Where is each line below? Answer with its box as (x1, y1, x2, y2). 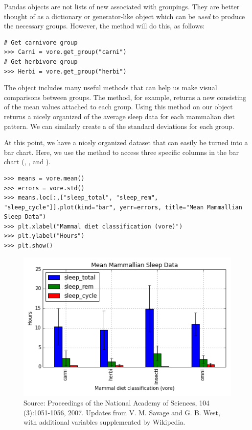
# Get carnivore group (4, 39, 78, 46)
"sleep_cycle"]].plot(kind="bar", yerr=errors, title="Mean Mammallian (4, 203, 242, 211)
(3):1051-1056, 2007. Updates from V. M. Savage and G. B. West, (23, 407, 220, 417)
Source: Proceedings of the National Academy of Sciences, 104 (23, 397, 209, 407)
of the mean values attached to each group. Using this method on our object (4, 101, 233, 112)
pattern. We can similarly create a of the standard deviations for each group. (4, 121, 234, 131)
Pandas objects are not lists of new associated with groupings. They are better (4, 1, 240, 11)
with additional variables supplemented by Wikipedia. (23, 417, 185, 427)
